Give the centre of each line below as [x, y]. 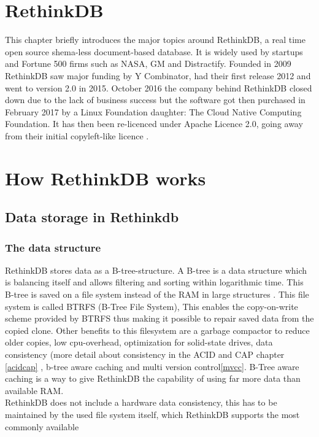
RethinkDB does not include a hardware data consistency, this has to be [141, 402]
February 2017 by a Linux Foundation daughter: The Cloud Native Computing [153, 111]
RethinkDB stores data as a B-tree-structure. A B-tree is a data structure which [156, 270]
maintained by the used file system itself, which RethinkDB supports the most [152, 414]
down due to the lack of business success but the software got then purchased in [155, 100]
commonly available [42, 426]
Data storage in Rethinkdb [92, 217]
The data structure [53, 247]
